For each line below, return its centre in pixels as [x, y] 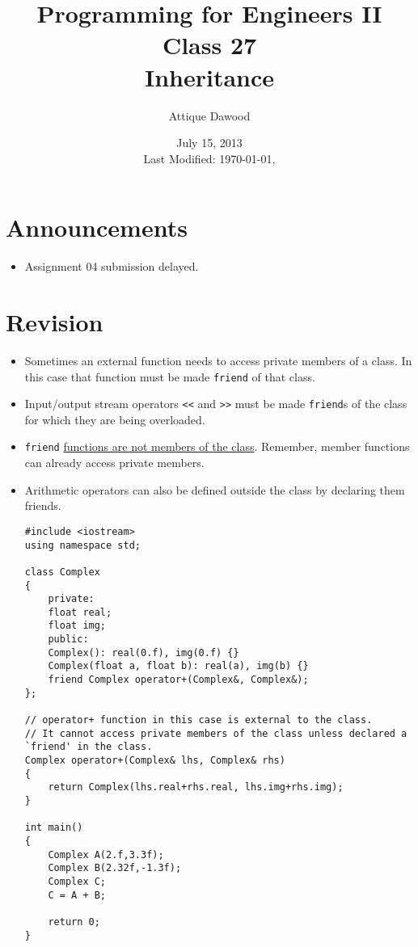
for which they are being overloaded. [115, 419]
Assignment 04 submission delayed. [112, 266]
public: [68, 640]
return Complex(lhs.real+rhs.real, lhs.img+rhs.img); [196, 787]
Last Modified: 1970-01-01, [209, 158]
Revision [55, 322]
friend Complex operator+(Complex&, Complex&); [178, 680]
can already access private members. [114, 463]
